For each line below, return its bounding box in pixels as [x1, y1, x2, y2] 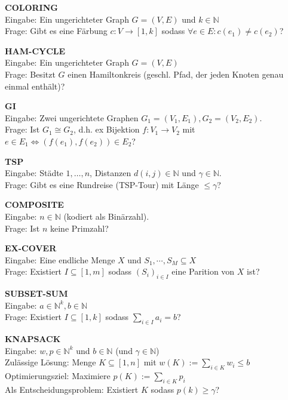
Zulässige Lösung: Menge [5, 356, 96, 368]
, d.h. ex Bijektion [73, 123, 140, 136]
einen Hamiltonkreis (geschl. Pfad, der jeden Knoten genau [68, 67, 284, 80]
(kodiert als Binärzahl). [63, 210, 149, 222]
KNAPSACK [5, 333, 61, 345]
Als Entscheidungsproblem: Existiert [5, 383, 139, 395]
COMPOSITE [5, 198, 64, 211]
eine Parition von [171, 265, 235, 278]
